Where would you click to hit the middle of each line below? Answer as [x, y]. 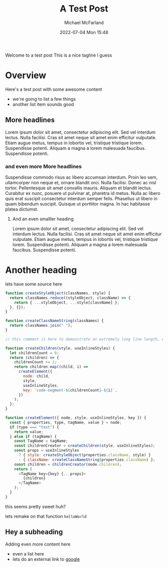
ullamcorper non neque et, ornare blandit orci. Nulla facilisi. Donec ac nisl [81, 182]
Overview [26, 75]
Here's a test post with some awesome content [54, 89]
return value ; [29, 432]
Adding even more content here [38, 544]
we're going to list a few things [44, 99]
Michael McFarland [84, 23]
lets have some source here [34, 284]
